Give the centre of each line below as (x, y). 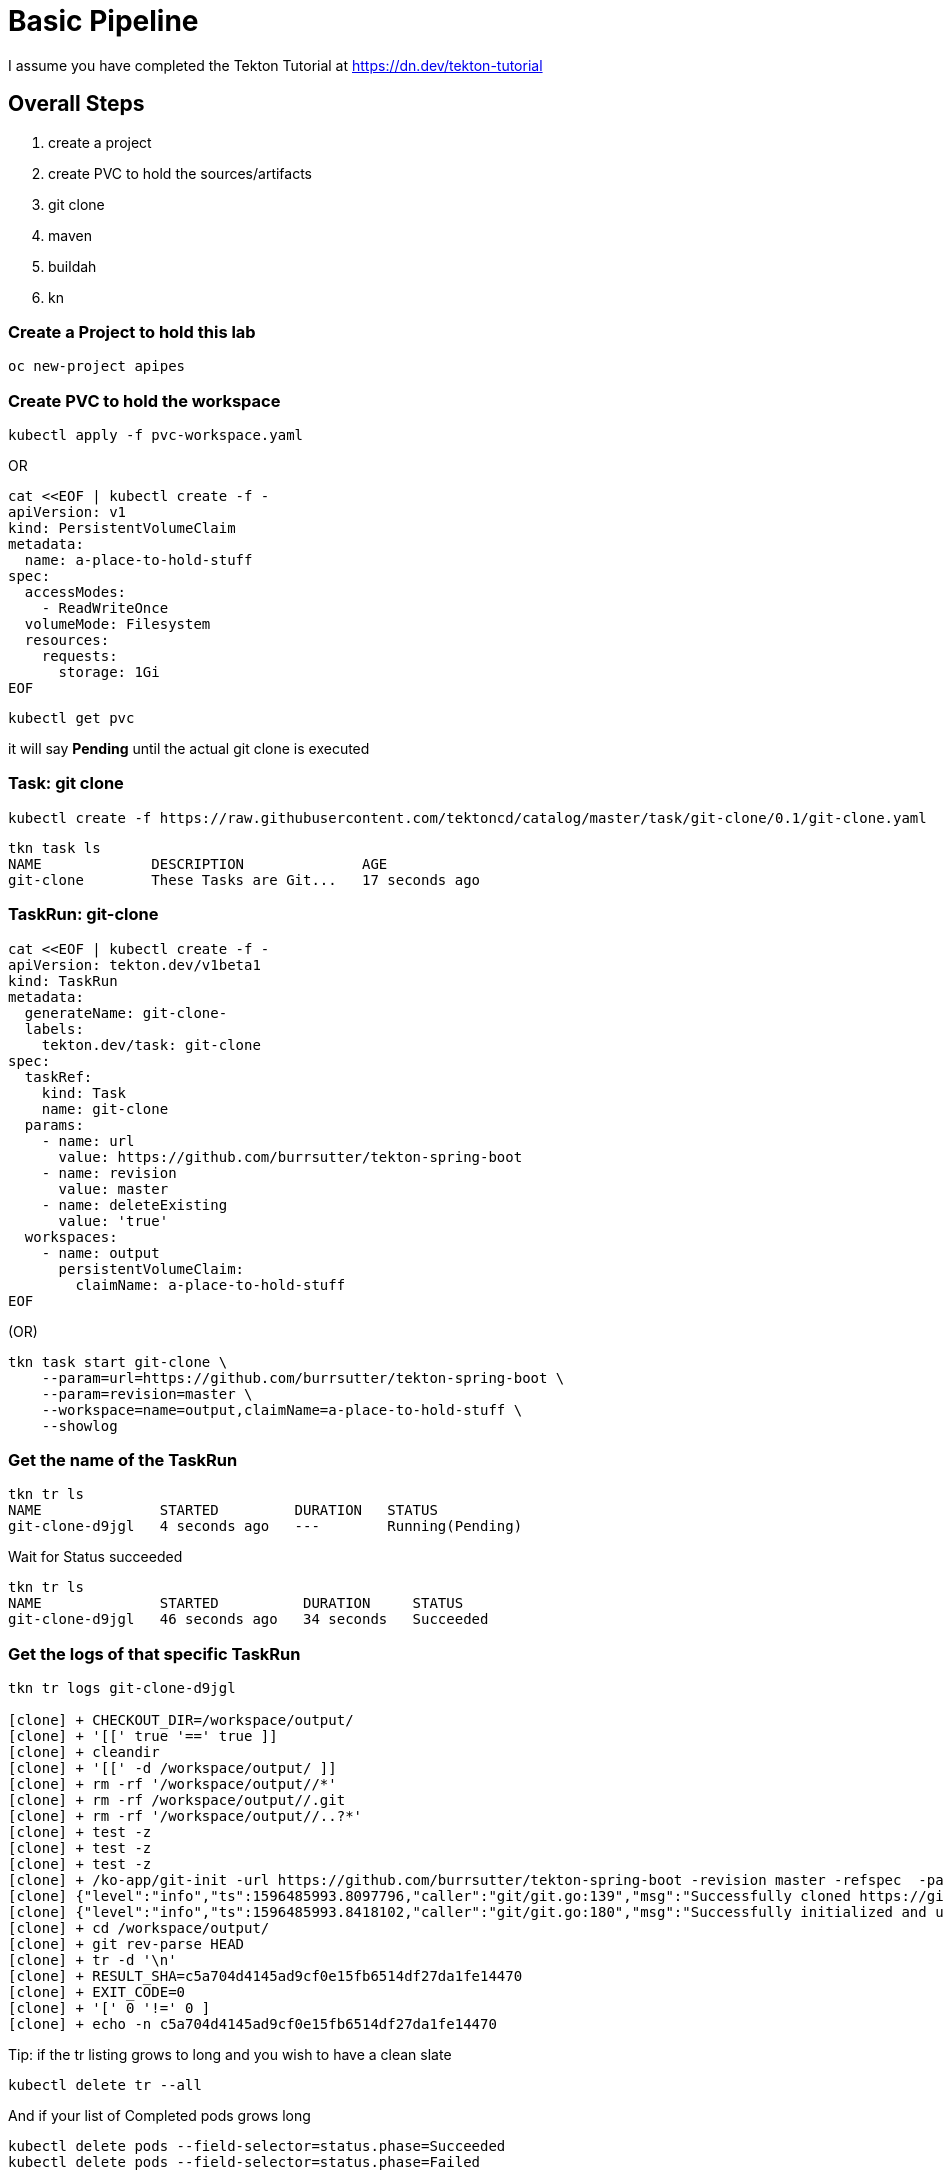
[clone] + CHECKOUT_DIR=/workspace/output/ (181, 1720)
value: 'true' (113, 1220)
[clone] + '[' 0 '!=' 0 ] (109, 2008)
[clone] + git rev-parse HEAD (126, 1944)
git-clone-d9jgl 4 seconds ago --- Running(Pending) (265, 1526)
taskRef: (58, 1076)
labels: (54, 1028)
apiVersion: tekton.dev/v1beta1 (134, 964)
